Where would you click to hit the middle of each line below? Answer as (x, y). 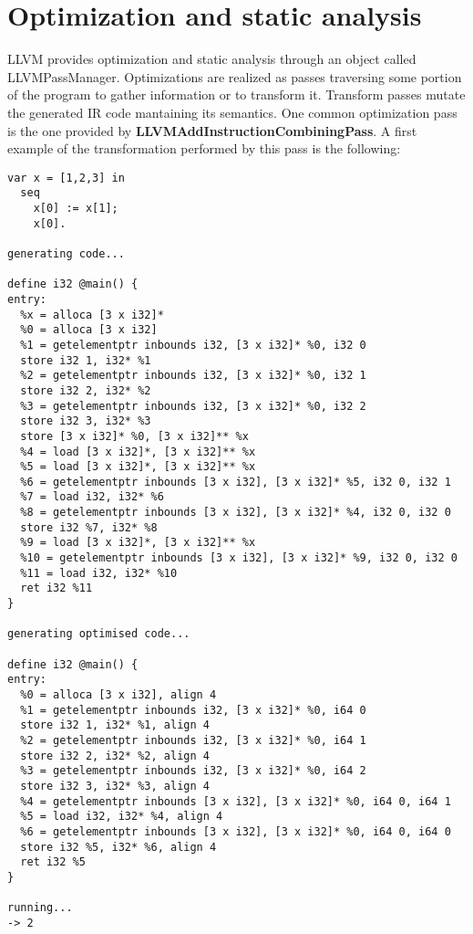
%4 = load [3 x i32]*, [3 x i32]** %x (138, 451)
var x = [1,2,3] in (66, 178)
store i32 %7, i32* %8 (89, 527)
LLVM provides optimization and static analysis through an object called (212, 59)
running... (40, 908)
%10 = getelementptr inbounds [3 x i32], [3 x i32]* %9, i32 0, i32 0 (239, 558)
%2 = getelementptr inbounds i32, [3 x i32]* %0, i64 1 (193, 740)
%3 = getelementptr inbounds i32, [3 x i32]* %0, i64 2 (193, 771)
